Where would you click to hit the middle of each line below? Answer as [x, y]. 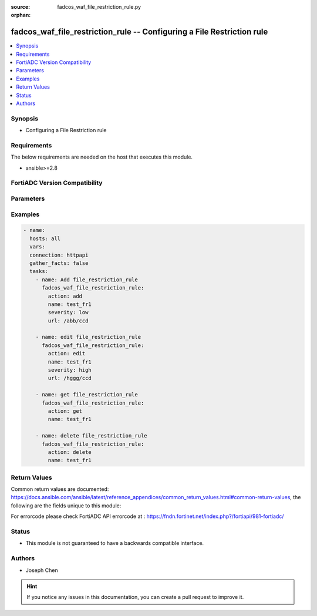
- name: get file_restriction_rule [87, 395]
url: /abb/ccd [68, 321]
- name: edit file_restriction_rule [88, 337]
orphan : [21, 15]
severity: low [68, 312]
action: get [65, 411]
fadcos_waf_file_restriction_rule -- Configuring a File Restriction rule [139, 32]
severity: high [70, 370]
